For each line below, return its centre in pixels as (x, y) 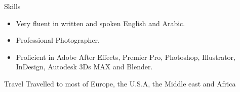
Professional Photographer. (58, 40)
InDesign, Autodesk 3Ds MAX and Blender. (84, 67)
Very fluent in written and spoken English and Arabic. (101, 23)
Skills (12, 6)
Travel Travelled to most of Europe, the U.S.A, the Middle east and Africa (120, 83)
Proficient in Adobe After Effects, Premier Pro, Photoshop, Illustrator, (126, 57)
